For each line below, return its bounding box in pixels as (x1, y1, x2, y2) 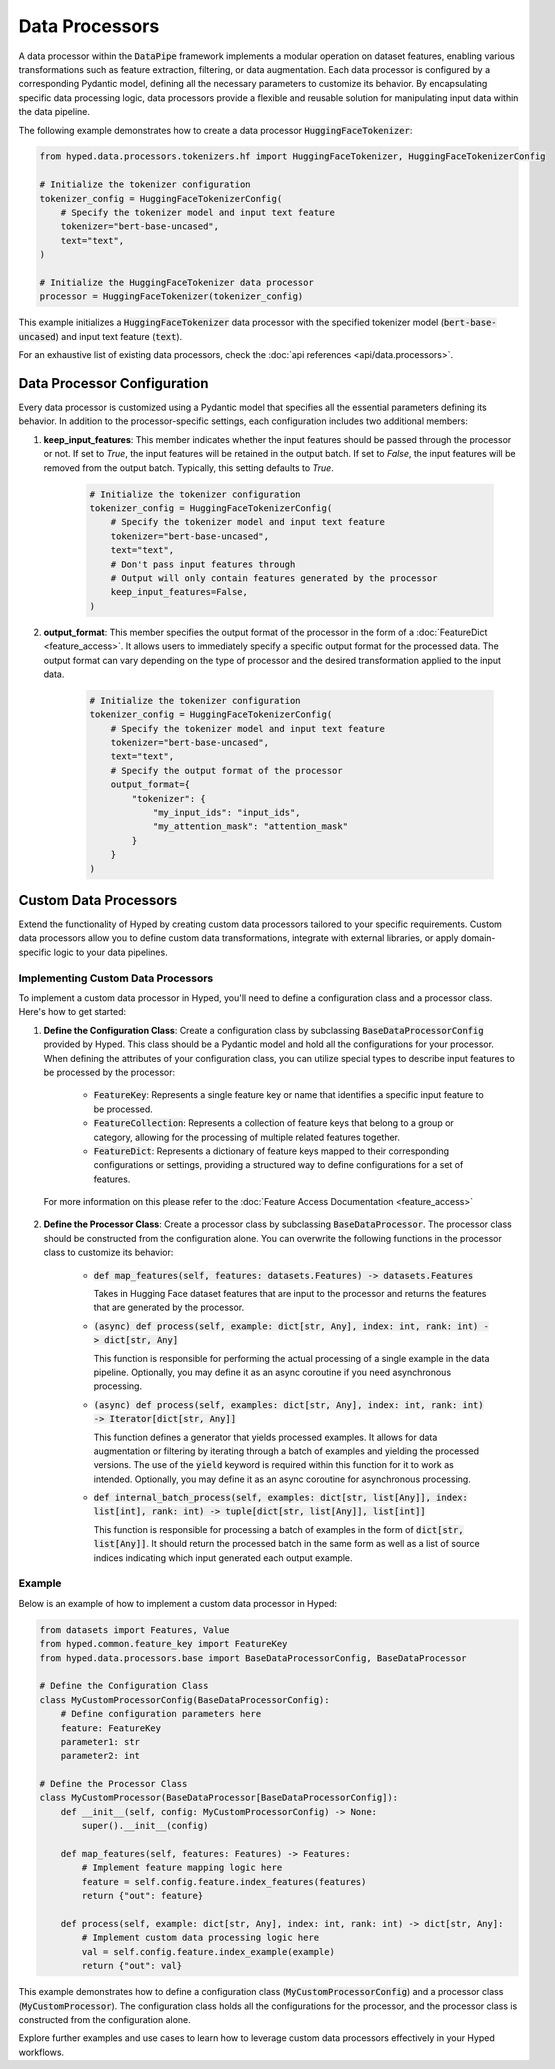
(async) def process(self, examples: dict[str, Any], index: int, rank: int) (93, 1399, 484, 1410)
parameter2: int (60, 1750, 140, 1762)
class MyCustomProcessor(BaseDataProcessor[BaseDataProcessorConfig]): (39, 1792, 399, 1804)
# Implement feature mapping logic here (81, 1862, 283, 1874)
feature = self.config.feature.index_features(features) (81, 1876, 367, 1887)
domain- (460, 932, 496, 944)
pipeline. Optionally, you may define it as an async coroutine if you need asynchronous (93, 1366, 452, 1378)
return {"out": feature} (81, 1890, 204, 1902)
